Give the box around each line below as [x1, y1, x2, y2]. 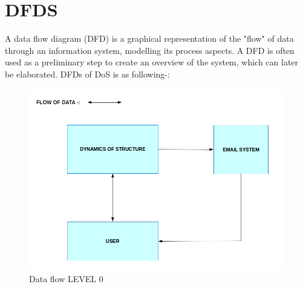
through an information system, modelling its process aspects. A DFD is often [5, 44, 295, 56]
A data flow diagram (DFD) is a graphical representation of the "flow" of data [5, 32, 294, 45]
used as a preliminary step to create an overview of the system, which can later [5, 56, 299, 68]
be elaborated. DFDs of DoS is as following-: [5, 67, 170, 80]
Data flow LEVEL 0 [29, 272, 103, 285]
